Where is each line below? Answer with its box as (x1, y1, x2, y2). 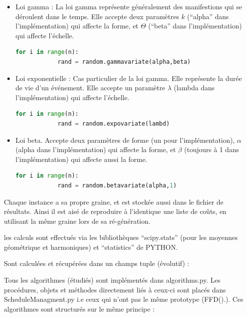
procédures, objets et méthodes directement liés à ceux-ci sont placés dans (4, 284, 226, 294)
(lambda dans (174, 82, 215, 93)
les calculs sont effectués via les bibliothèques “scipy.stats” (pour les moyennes (4, 232, 238, 242)
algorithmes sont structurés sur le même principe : (4, 303, 155, 314)
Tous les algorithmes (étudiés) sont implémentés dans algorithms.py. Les (4, 275, 221, 285)
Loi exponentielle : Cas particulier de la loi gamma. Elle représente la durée (15, 73, 242, 83)
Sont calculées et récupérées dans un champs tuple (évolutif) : (4, 258, 189, 268)
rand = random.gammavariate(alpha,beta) (57, 58, 191, 65)
